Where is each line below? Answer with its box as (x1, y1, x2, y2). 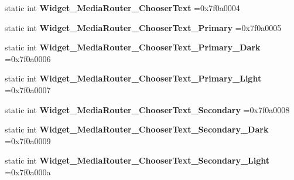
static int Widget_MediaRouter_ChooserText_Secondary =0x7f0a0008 (5, 103, 290, 116)
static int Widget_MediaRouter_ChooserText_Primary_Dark (5, 41, 261, 53)
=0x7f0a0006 (5, 52, 51, 64)
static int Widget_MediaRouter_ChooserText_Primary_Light (5, 72, 262, 84)
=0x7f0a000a (5, 165, 51, 178)
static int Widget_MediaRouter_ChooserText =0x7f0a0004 (5, 2, 240, 13)
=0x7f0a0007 (5, 83, 51, 96)
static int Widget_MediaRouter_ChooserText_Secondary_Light (5, 154, 270, 167)
